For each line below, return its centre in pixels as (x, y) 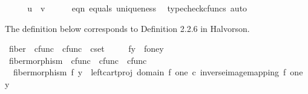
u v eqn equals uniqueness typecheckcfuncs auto (137, 8)
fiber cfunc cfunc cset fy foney (86, 49)
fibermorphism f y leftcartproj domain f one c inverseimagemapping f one (158, 72)
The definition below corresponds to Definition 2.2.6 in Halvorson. (127, 28)
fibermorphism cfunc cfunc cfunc (78, 60)
